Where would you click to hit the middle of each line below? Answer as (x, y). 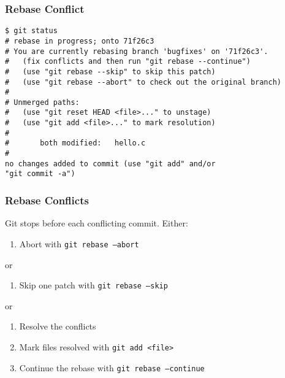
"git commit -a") (40, 174)
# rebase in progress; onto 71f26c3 (80, 41)
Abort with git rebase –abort (79, 243)
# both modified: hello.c (75, 143)
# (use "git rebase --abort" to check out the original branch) (143, 82)
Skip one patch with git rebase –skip (93, 285)
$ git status (31, 31)
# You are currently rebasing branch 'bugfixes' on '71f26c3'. (137, 51)
